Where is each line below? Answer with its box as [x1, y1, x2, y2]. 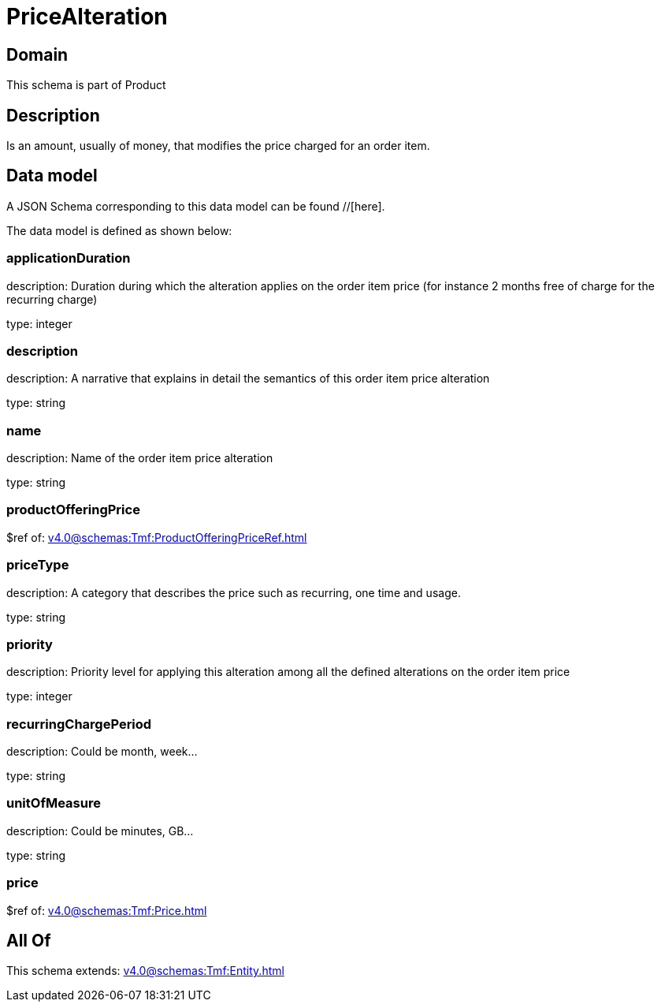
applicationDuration [6, 250, 131, 267]
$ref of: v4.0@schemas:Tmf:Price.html [6, 903, 207, 917]
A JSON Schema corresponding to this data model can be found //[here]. [6, 199, 385, 213]
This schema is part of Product [6, 78, 166, 92]
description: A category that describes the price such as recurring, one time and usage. [6, 585, 461, 599]
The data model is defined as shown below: [6, 223, 232, 237]
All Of [6, 931, 51, 951]
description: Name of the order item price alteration [6, 451, 273, 465]
